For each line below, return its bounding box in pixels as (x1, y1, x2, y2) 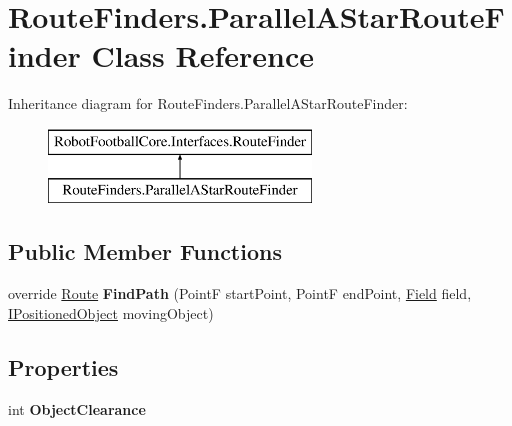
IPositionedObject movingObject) (8, 302, 214, 323)
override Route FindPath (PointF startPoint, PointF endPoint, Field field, (8, 283, 472, 304)
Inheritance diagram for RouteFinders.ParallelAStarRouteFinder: (8, 93, 408, 114)
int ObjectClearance (8, 398, 146, 419)
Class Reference (91, 35, 314, 76)
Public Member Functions (8, 236, 282, 267)
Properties (8, 351, 119, 382)
